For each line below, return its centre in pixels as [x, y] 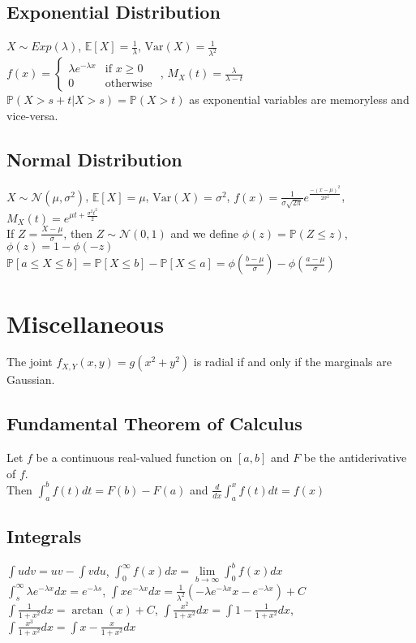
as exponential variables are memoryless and [299, 99]
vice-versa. [32, 115]
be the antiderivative [355, 457]
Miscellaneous [86, 323]
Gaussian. [31, 380]
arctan [88, 610]
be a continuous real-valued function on [134, 457]
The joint [30, 362]
